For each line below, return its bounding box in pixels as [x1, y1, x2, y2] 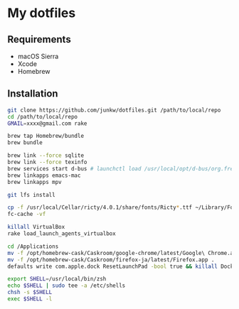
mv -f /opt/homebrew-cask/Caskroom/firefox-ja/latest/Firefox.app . [7, 256, 215, 264]
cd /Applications [7, 243, 59, 250]
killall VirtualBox [7, 224, 65, 231]
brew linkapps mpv [7, 178, 62, 185]
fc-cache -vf [7, 211, 46, 218]
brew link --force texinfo [7, 158, 87, 166]
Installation [7, 87, 58, 100]
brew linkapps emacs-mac [7, 172, 81, 179]
